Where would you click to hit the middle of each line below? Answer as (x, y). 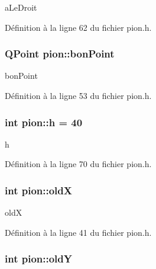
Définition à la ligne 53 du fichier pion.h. (78, 95)
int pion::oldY (38, 259)
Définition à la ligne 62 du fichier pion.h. (78, 27)
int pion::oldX (38, 190)
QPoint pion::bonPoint (60, 54)
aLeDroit (21, 7)
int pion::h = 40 (44, 122)
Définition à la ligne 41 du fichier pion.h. (78, 232)
